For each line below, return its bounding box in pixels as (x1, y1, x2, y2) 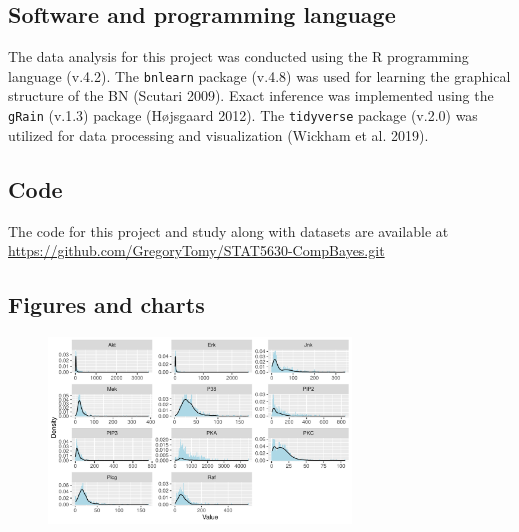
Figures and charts (8, 289, 205, 320)
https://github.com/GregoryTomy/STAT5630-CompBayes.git (8, 240, 385, 261)
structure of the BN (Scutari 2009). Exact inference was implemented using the (8, 85, 494, 106)
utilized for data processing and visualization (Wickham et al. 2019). (8, 124, 429, 145)
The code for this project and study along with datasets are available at (8, 220, 449, 241)
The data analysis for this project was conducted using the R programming (8, 46, 469, 67)
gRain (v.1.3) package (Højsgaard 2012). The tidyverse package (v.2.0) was (8, 105, 478, 126)
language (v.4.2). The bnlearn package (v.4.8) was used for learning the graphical (8, 65, 511, 86)
